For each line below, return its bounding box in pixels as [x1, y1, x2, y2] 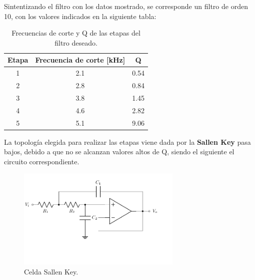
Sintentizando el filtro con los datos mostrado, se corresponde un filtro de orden [4, 1, 248, 11]
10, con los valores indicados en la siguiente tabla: [4, 11, 156, 21]
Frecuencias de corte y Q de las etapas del [11, 28, 140, 38]
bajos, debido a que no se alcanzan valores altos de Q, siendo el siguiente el [4, 146, 234, 157]
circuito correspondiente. [4, 156, 79, 166]
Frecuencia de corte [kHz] [35, 55, 125, 65]
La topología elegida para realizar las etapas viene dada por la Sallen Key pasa [4, 136, 251, 147]
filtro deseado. [54, 37, 97, 48]
